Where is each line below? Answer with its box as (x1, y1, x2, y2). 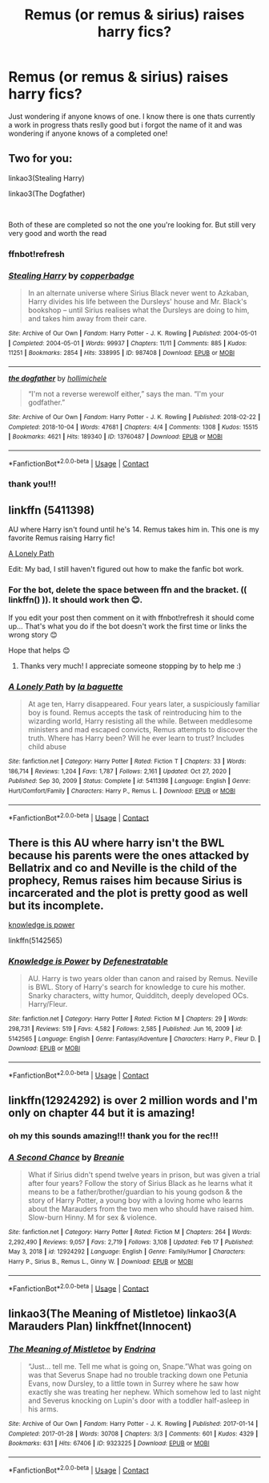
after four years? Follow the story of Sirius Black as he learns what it (27, 1179, 253, 1188)
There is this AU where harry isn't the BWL (8, 836, 225, 849)
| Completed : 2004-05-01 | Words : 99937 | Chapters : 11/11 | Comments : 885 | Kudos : (8, 339, 247, 347)
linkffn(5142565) (8, 935, 62, 945)
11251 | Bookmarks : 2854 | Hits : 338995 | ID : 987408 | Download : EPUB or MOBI (8, 349, 235, 357)
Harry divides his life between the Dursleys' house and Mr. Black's (27, 296, 247, 306)
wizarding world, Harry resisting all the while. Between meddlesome (27, 716, 253, 726)
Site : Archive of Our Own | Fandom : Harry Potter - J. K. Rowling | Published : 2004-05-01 (8, 329, 257, 337)
